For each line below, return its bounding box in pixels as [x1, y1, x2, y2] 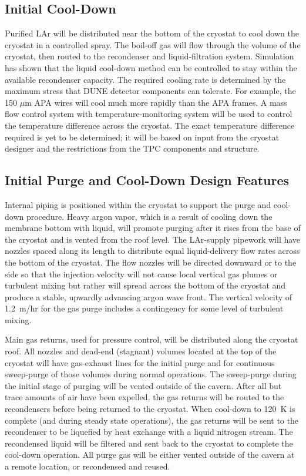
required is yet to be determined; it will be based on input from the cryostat [5, 130, 280, 143]
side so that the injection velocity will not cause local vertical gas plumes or [5, 267, 278, 280]
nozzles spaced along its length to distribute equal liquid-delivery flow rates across [5, 244, 300, 257]
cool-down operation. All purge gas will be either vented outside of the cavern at [5, 448, 295, 461]
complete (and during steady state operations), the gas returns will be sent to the [5, 414, 298, 426]
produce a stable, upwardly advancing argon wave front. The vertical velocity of [5, 290, 292, 303]
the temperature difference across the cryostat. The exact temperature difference [5, 119, 295, 131]
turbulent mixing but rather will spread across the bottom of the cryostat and [5, 279, 286, 291]
